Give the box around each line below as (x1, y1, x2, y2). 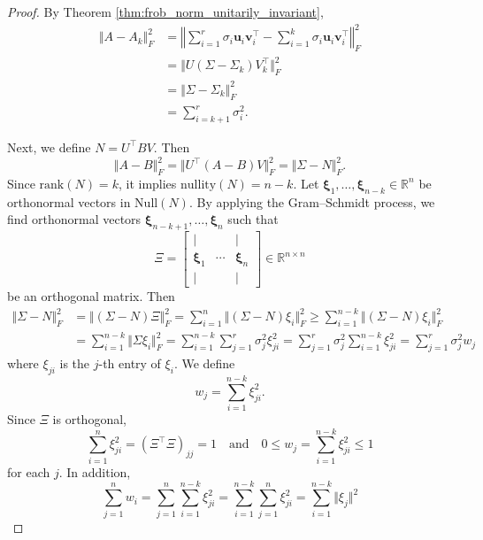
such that (227, 210, 279, 228)
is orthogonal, (52, 410, 126, 428)
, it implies (118, 174, 177, 192)
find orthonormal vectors (7, 210, 142, 228)
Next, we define (7, 137, 91, 156)
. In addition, (58, 462, 131, 481)
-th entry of (98, 354, 161, 373)
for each (7, 462, 50, 481)
